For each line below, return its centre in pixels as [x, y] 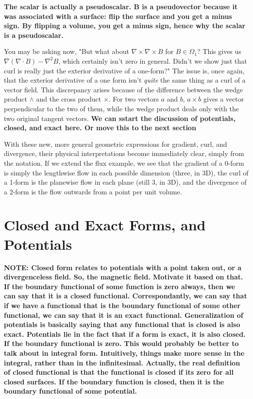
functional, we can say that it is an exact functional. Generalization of [124, 315]
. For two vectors [134, 99]
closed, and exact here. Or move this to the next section [100, 128]
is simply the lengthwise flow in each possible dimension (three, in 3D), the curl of [126, 172]
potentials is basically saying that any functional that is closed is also [122, 324]
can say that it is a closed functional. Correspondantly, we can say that [126, 296]
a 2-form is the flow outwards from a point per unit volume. [93, 191]
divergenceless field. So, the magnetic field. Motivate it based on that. [124, 277]
